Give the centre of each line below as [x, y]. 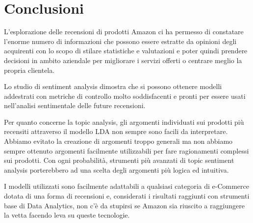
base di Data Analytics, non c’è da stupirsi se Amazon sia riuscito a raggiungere [124, 205]
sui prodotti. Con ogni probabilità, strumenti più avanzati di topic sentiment [119, 160]
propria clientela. [29, 70]
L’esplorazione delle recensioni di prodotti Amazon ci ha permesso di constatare [124, 32]
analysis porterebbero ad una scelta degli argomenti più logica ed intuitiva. [116, 169]
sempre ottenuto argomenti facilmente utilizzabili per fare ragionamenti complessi [126, 150]
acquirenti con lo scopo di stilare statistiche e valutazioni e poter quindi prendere [126, 51]
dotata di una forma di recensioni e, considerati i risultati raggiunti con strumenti [127, 196]
